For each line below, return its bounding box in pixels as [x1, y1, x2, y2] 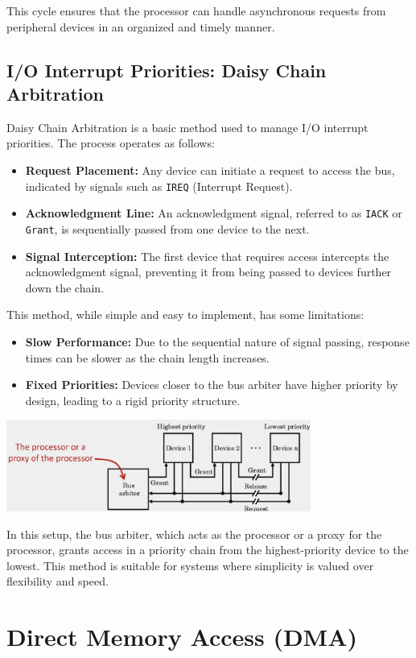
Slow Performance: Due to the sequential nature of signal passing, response [25, 333, 410, 350]
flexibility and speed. [6, 573, 109, 590]
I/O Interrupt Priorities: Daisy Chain [6, 57, 327, 82]
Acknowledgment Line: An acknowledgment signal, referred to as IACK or [25, 205, 402, 221]
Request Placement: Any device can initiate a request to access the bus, [25, 161, 395, 178]
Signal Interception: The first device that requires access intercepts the [25, 247, 389, 264]
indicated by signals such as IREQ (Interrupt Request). [25, 177, 293, 194]
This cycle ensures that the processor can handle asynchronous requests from [6, 2, 386, 19]
